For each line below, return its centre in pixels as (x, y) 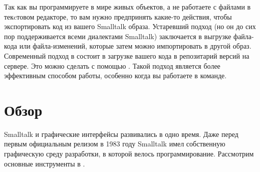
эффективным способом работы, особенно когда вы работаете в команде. (115, 75)
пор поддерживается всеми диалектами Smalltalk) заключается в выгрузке (118, 36)
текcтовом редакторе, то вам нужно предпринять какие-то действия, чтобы (118, 16)
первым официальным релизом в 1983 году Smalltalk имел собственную (115, 144)
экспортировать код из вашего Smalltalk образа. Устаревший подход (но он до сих (130, 26)
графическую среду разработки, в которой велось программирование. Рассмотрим (129, 154)
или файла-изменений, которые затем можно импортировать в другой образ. (135, 46)
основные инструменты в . (45, 163)
